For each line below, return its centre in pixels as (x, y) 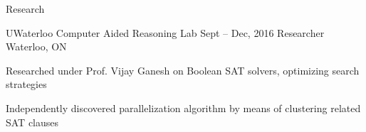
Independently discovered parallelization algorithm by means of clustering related (183, 108)
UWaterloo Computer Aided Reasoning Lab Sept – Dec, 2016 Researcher (165, 32)
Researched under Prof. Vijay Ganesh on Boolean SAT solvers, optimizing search (183, 70)
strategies (26, 84)
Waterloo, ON (36, 46)
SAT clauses (32, 122)
